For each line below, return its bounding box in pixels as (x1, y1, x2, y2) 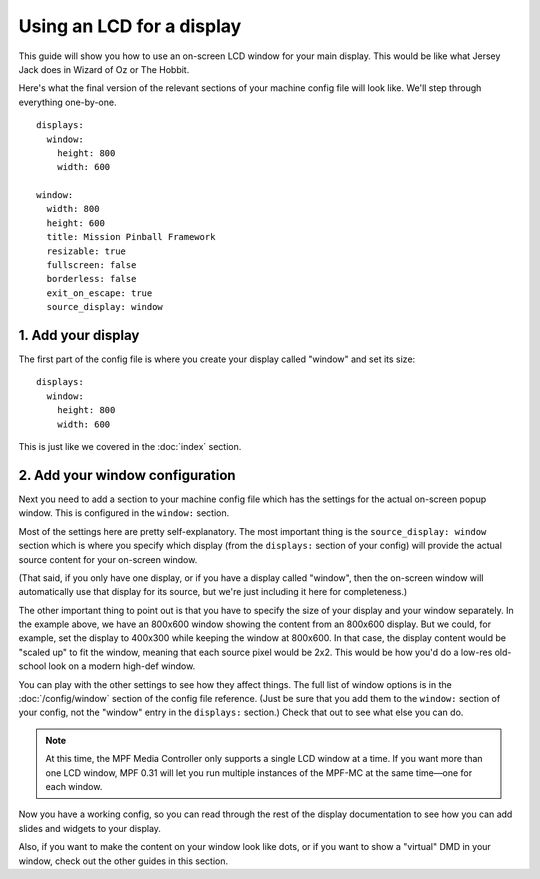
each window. (45, 780, 103, 792)
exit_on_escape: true (46, 287, 153, 299)
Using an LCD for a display (18, 15, 242, 37)
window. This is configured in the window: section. (18, 507, 230, 519)
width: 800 (46, 203, 100, 215)
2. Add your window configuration (18, 466, 236, 484)
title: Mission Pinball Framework (46, 231, 216, 243)
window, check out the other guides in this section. (18, 855, 229, 867)
